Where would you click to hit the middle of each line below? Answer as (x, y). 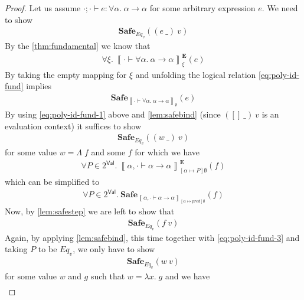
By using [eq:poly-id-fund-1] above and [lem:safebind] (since (113, 114)
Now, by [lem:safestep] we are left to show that (90, 211)
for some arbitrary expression (202, 8)
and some (108, 152)
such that (108, 275)
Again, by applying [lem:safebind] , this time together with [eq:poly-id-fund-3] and (152, 237)
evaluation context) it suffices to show (73, 125)
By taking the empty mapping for (66, 74)
